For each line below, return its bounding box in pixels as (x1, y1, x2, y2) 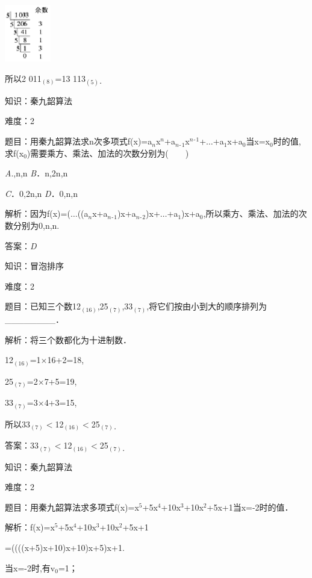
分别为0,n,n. (13, 219, 60, 232)
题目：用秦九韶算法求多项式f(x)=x (5, 500, 139, 513)
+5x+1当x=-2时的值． (207, 500, 293, 513)
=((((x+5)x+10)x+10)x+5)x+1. (5, 541, 125, 554)
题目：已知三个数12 (5, 300, 81, 312)
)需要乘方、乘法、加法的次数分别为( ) (27, 146, 189, 159)
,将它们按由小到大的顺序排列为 (146, 300, 267, 312)
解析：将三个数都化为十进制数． (5, 333, 131, 346)
